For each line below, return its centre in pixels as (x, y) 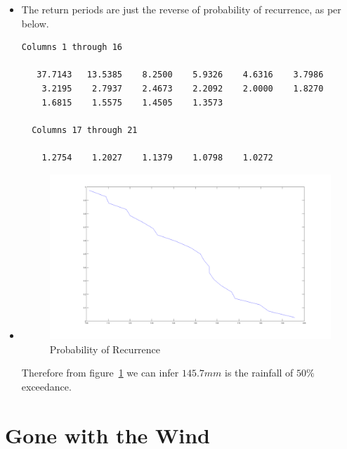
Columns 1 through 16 (72, 48)
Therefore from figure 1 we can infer (100, 373)
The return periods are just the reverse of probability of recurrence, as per (181, 9)
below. (35, 23)
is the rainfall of (259, 373)
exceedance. (46, 386)
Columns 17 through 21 (85, 130)
